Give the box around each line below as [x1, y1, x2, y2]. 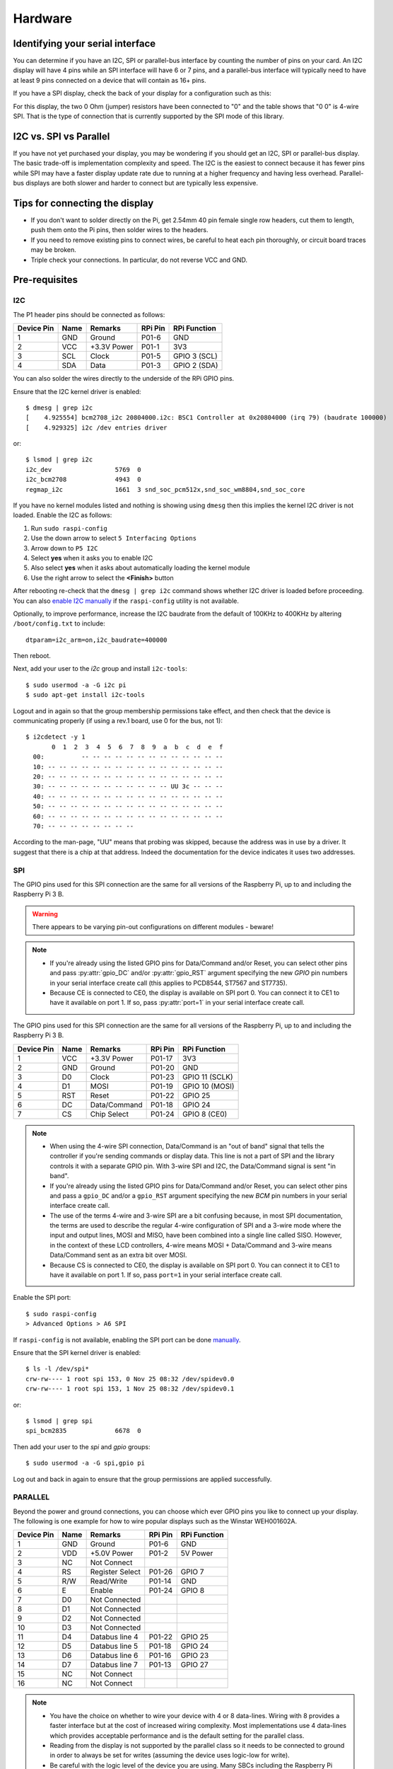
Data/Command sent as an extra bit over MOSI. [49, 1251, 187, 1260]
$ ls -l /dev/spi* [25, 1365, 90, 1373]
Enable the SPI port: [13, 1293, 71, 1302]
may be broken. [30, 246, 77, 254]
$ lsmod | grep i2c [25, 456, 93, 463]
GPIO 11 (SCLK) [182, 1072, 233, 1082]
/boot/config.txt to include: [13, 619, 105, 628]
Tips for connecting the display [13, 197, 154, 209]
